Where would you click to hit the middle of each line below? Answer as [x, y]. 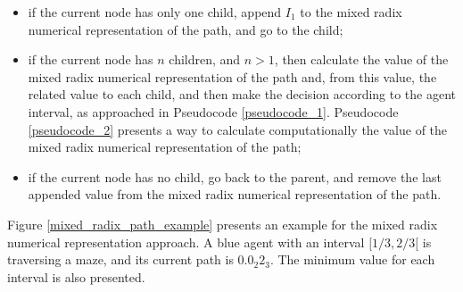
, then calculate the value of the [361, 59]
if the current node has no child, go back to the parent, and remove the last [235, 176]
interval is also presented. [76, 276]
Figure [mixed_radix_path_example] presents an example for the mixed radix [223, 224]
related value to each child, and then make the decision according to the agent [242, 94]
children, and [205, 59]
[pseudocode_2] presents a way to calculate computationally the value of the [238, 129]
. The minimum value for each [352, 259]
